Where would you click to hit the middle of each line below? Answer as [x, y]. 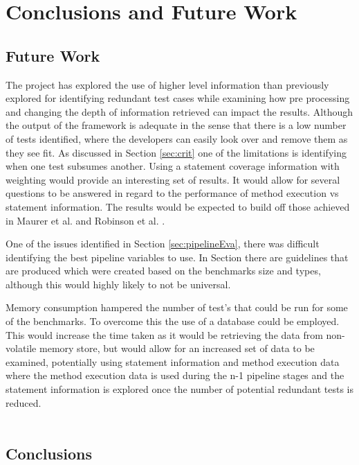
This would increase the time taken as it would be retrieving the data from [164, 334]
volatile [21, 348]
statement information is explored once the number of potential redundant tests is [179, 389]
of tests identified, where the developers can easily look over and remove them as [177, 138]
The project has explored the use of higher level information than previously [167, 84]
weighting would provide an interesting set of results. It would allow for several [173, 179]
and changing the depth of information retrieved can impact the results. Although [179, 111]
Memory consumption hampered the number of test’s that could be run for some [177, 307]
